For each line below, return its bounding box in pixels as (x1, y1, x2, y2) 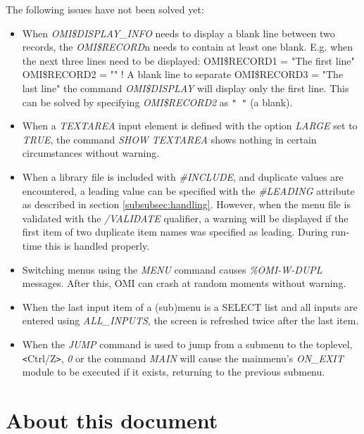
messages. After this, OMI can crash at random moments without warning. (22, 276, 346, 291)
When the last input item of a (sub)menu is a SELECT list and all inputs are (22, 299, 358, 314)
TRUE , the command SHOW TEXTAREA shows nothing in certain (22, 132, 317, 146)
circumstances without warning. (22, 146, 160, 160)
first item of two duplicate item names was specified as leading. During (22, 224, 328, 239)
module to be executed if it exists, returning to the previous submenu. (22, 364, 325, 379)
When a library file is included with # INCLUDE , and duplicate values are (22, 170, 344, 184)
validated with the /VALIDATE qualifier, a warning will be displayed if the (22, 210, 349, 225)
